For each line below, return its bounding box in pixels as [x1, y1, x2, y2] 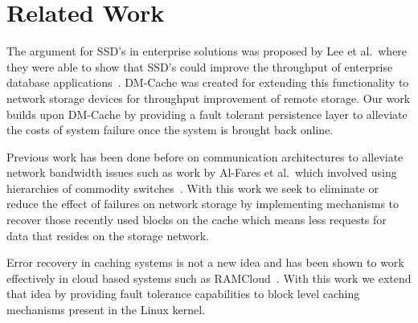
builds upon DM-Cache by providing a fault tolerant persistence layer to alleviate [6, 105, 408, 122]
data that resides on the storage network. [6, 227, 209, 243]
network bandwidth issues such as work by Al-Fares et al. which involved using [6, 164, 397, 181]
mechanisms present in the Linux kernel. [6, 301, 206, 318]
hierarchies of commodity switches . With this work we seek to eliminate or [6, 179, 379, 196]
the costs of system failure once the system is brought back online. [6, 121, 334, 138]
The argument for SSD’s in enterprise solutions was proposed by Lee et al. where [6, 43, 408, 59]
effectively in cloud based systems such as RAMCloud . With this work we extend [6, 269, 412, 286]
